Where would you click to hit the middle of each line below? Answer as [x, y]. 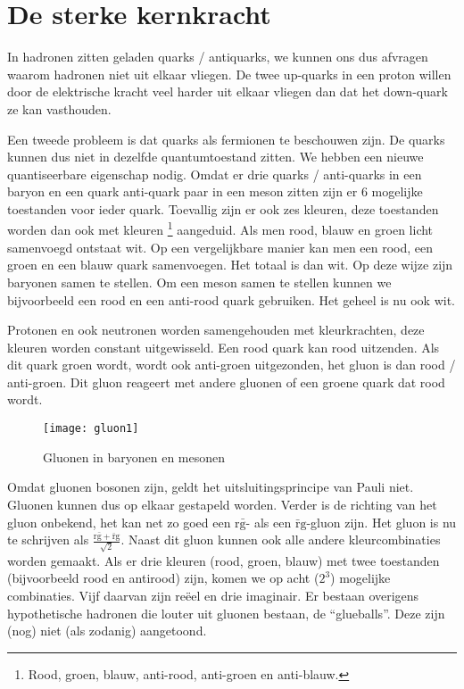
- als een [269, 522]
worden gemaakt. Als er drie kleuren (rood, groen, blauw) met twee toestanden [224, 560]
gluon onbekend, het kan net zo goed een [119, 522]
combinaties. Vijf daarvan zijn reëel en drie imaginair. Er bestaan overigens [213, 595]
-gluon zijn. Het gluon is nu [381, 522]
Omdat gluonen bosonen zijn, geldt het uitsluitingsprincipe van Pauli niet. [211, 487]
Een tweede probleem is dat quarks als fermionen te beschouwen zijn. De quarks [226, 139]
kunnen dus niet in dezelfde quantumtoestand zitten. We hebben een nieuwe [215, 157]
